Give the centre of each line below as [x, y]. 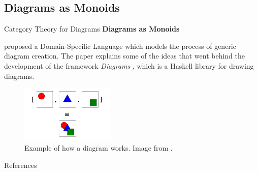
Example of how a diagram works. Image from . [99, 148]
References [21, 165]
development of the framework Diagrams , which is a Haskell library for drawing [129, 65]
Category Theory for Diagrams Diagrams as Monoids [92, 29]
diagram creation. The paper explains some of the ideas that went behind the [125, 56]
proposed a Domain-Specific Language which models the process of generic [120, 46]
